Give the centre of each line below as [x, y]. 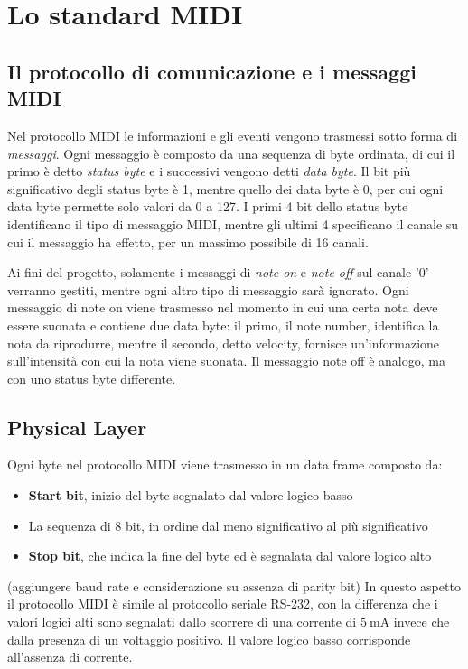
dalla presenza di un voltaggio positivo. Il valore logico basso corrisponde [209, 639]
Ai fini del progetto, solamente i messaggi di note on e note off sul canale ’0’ [218, 272]
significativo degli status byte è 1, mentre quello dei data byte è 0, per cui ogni [225, 188]
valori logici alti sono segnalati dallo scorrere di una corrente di [182, 622]
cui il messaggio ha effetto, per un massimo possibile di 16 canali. [188, 242]
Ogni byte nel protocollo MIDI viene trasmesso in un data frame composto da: [225, 465]
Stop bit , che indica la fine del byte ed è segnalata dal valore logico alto [230, 556]
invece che [421, 622]
